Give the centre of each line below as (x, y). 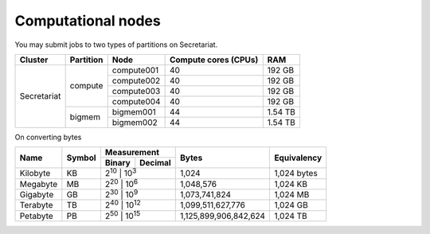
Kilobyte (35, 174)
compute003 (136, 91)
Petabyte (36, 216)
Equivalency (298, 158)
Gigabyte (37, 195)
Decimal (155, 163)
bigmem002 (135, 122)
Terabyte (36, 205)
